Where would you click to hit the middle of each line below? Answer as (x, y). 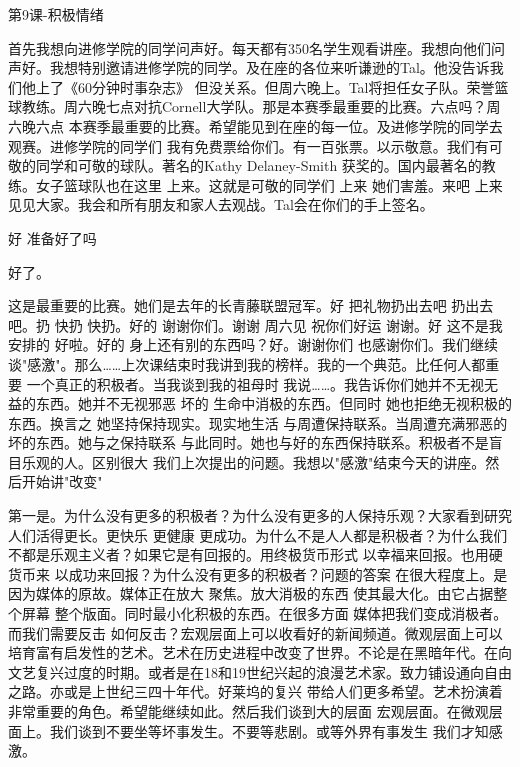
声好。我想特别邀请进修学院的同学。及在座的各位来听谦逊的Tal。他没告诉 (249, 67)
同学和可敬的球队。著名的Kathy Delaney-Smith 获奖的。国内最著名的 (258, 165)
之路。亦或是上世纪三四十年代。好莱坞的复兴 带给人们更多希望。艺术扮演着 (255, 691)
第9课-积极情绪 (56, 14)
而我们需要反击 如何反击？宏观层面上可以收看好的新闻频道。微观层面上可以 (255, 632)
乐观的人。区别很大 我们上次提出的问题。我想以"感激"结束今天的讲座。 (253, 461)
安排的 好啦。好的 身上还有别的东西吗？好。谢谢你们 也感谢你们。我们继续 (253, 344)
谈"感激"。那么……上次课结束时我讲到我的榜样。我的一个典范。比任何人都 (247, 363)
